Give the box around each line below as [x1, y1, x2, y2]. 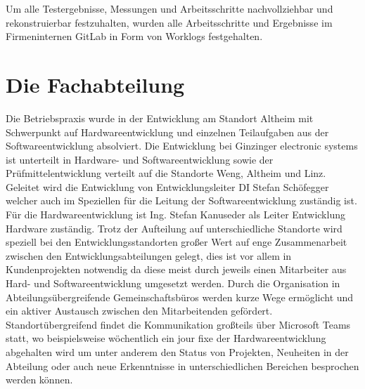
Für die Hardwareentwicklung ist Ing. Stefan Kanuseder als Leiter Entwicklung [6, 207, 345, 222]
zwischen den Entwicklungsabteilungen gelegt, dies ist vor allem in [6, 248, 292, 263]
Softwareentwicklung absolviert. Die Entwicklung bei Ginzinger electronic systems [6, 138, 358, 153]
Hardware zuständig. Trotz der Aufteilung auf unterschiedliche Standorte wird [6, 220, 342, 235]
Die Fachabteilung [6, 70, 185, 98]
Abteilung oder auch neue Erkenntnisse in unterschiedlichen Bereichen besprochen [6, 358, 359, 373]
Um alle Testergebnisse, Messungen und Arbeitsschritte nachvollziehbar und [6, 1, 333, 15]
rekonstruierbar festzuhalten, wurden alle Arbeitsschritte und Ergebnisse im [6, 15, 333, 29]
